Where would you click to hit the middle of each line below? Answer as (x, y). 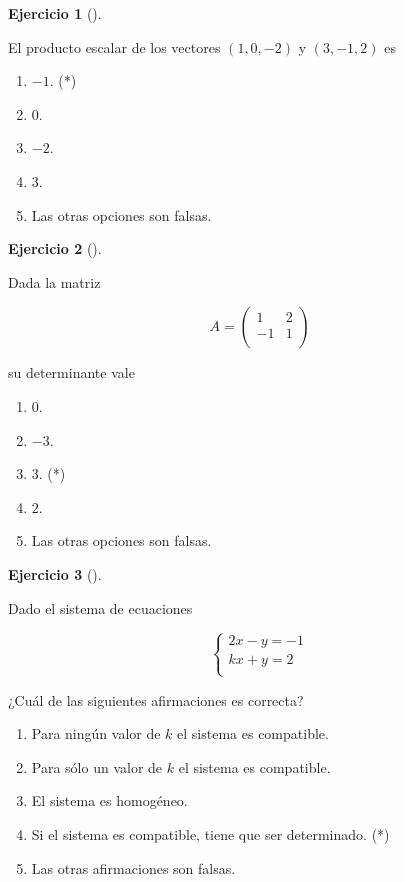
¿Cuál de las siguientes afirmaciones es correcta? (156, 699)
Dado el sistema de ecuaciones (100, 607)
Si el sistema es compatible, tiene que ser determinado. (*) (210, 834)
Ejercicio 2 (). (55, 248)
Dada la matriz (54, 281)
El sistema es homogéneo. (109, 800)
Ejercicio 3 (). (55, 573)
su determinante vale (71, 372)
